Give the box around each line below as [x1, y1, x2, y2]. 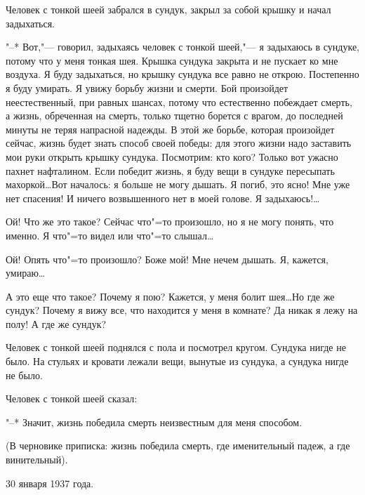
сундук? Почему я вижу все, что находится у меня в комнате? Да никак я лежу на [6, 303, 358, 317]
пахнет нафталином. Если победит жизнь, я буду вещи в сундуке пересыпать [6, 163, 335, 178]
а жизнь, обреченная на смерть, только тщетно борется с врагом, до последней [6, 108, 343, 123]
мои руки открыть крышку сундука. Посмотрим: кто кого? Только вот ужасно [6, 149, 338, 164]
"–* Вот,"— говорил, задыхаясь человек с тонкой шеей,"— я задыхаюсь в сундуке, [6, 39, 359, 54]
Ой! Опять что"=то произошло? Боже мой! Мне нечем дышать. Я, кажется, [6, 251, 328, 266]
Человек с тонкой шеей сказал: [6, 391, 138, 406]
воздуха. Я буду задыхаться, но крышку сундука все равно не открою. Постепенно [6, 67, 359, 81]
